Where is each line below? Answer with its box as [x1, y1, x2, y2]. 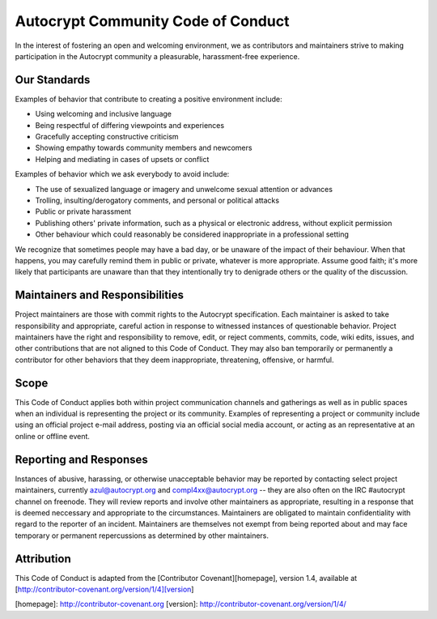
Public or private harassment [35, 207, 132, 216]
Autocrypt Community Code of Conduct [15, 12, 290, 30]
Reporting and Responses [15, 452, 149, 466]
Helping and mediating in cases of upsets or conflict [35, 154, 210, 164]
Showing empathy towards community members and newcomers [35, 143, 252, 153]
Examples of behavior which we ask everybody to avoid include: [15, 169, 230, 179]
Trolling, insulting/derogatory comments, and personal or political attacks [35, 195, 279, 205]
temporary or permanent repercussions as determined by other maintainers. [15, 531, 269, 540]
